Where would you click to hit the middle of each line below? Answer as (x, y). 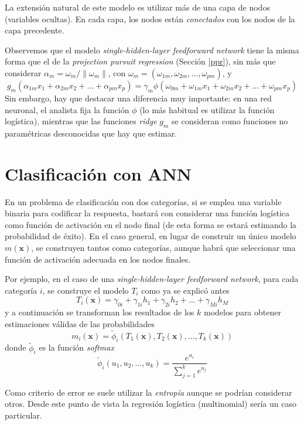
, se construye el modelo (86, 290)
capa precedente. (35, 30)
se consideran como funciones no (230, 121)
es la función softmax (76, 347)
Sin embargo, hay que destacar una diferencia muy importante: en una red (138, 98)
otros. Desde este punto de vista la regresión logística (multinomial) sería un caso (151, 404)
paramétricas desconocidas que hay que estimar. (91, 133)
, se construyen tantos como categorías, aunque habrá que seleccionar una (163, 248)
